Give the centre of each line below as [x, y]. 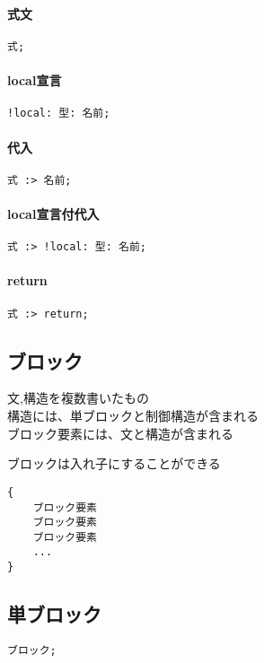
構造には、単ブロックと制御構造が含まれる [133, 416]
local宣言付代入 [53, 213]
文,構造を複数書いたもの [78, 398]
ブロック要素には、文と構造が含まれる [120, 433]
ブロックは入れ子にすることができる [114, 463]
